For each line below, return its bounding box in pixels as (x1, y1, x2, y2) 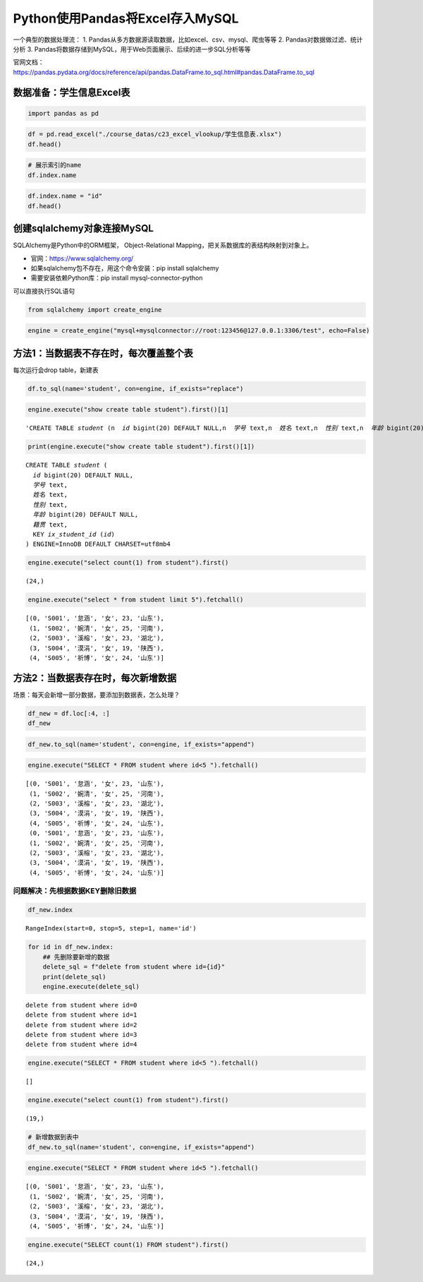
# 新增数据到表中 (27, 1133, 79, 1142)
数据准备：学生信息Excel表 (13, 86, 130, 98)
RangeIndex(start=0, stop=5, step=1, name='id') (25, 925, 197, 933)
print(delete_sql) (42, 973, 106, 981)
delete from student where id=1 (25, 1011, 137, 1019)
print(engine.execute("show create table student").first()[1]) (27, 443, 255, 451)
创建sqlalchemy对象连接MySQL (13, 222, 154, 234)
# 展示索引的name (27, 161, 82, 169)
